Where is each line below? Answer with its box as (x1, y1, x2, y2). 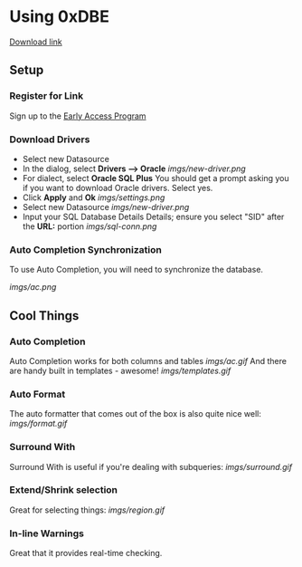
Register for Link (9, 90, 84, 102)
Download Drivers (9, 133, 90, 146)
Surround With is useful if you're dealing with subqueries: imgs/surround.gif (9, 461, 292, 472)
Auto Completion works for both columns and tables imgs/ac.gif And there (9, 355, 288, 366)
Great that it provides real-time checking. (9, 548, 163, 559)
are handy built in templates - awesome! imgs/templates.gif (9, 365, 231, 376)
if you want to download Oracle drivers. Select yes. (22, 182, 213, 193)
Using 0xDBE (9, 6, 110, 27)
